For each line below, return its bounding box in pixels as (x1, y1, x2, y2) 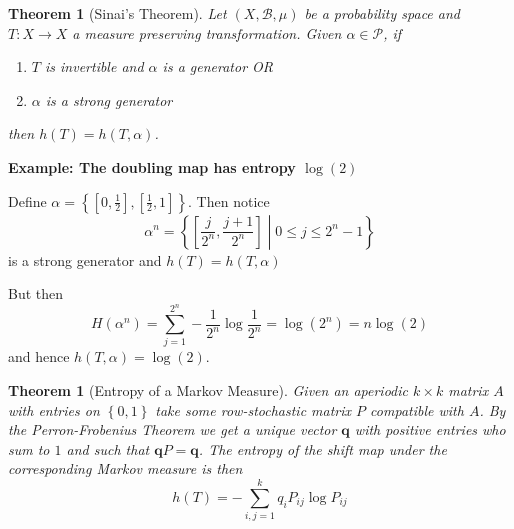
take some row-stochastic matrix (155, 399, 352, 420)
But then (8, 283, 64, 304)
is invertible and (44, 56, 144, 77)
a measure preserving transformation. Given (72, 22, 342, 43)
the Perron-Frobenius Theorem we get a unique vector (8, 419, 337, 440)
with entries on (8, 399, 100, 420)
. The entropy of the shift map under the (198, 438, 447, 459)
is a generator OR (162, 56, 273, 77)
